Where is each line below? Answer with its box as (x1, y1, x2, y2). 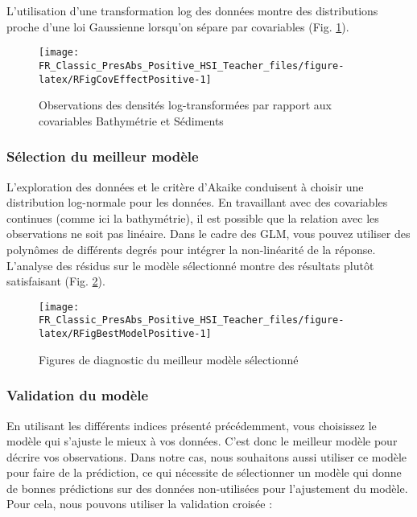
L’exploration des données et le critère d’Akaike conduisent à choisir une (6, 178, 364, 195)
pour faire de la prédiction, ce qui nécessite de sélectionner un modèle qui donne (6, 464, 402, 481)
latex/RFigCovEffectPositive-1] (39, 73, 212, 85)
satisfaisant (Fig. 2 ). (6, 273, 105, 289)
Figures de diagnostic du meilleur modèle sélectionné (39, 351, 299, 367)
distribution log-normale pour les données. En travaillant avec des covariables (6, 194, 388, 211)
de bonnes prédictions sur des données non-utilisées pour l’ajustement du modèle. (6, 479, 408, 496)
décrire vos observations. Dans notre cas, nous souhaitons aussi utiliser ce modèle (6, 448, 407, 465)
